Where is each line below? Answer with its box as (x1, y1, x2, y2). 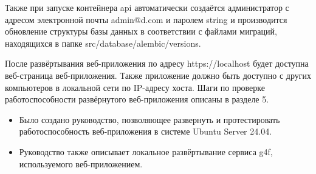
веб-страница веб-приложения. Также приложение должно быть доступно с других (5, 69, 311, 81)
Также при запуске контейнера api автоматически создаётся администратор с (5, 1, 289, 13)
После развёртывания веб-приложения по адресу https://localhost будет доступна (5, 57, 309, 70)
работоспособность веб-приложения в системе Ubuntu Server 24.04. (19, 125, 272, 138)
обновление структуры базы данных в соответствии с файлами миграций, (5, 25, 277, 38)
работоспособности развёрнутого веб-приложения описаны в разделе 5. (5, 93, 269, 105)
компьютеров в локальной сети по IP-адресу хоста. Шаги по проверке (5, 81, 265, 93)
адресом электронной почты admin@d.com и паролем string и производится (5, 13, 287, 25)
